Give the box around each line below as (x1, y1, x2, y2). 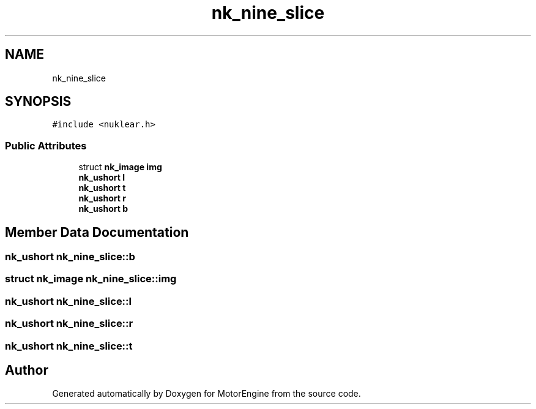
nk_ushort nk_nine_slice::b (5, 250, 135, 263)
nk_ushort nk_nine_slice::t (5, 339, 133, 352)
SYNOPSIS (5, 94, 72, 110)
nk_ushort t (78, 182, 126, 193)
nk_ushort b (78, 203, 128, 214)
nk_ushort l (78, 172, 125, 183)
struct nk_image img (78, 162, 162, 173)
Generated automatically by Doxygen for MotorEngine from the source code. (52, 388, 361, 399)
